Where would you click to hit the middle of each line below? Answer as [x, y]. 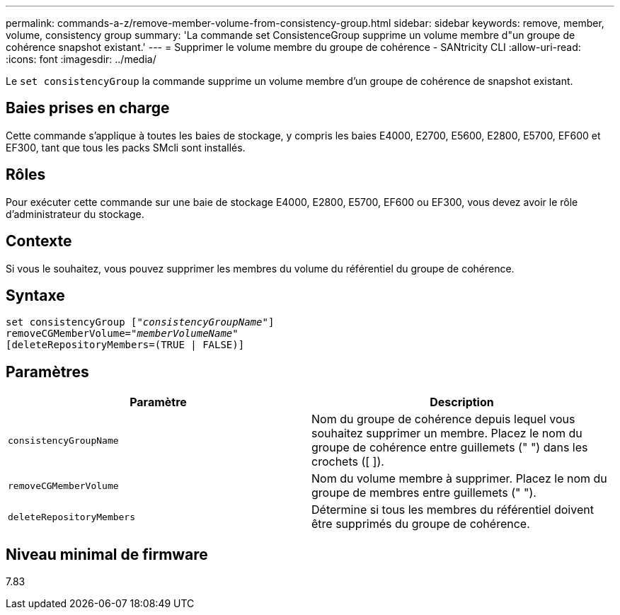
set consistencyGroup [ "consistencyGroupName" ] [140, 322]
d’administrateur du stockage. [75, 214]
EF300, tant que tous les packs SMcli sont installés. [126, 147]
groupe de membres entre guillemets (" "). [424, 493]
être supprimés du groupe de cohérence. [421, 524]
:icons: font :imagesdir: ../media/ [81, 59]
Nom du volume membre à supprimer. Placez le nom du [459, 479]
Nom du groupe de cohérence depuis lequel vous [443, 419]
